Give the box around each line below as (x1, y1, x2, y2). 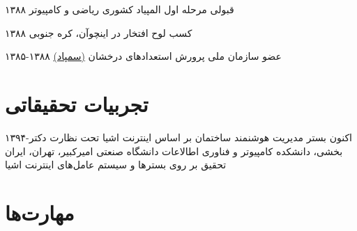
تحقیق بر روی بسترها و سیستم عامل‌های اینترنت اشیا (5, 157, 227, 172)
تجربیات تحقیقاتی (5, 89, 149, 118)
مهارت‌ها (5, 198, 75, 226)
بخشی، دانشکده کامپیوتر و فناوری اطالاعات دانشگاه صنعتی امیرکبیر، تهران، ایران (5, 143, 343, 158)
